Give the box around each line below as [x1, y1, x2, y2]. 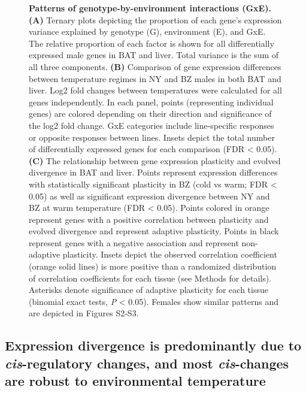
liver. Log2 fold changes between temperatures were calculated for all [29, 84, 282, 96]
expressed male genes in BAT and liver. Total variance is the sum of [29, 49, 279, 61]
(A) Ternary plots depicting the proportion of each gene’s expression [29, 13, 282, 26]
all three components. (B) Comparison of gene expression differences [29, 60, 281, 72]
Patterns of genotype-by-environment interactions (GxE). [29, 2, 271, 14]
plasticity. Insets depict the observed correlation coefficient [62, 248, 277, 261]
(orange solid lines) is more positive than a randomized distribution [29, 260, 277, 273]
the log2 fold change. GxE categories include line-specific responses [29, 119, 274, 131]
